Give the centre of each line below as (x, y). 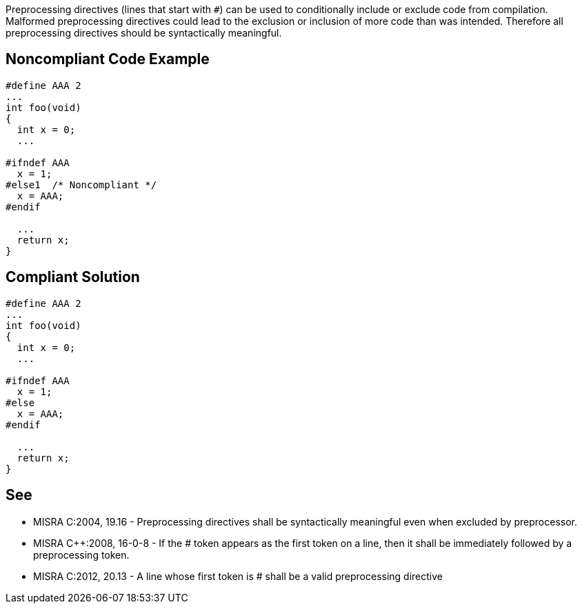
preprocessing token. (81, 555)
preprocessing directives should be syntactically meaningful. (144, 33)
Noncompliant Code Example (108, 59)
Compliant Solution (73, 277)
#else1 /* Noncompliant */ (81, 184)
